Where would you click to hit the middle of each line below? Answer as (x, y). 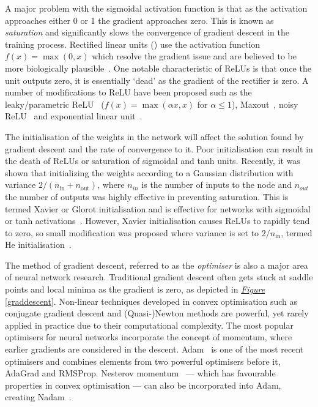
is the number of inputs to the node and (216, 185)
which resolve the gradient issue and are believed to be (194, 56)
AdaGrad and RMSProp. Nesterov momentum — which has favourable (140, 373)
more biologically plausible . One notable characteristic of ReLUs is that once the (158, 68)
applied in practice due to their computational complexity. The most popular (149, 325)
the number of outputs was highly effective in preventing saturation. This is (147, 196)
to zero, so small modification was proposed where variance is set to (132, 232)
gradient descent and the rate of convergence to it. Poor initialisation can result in (159, 148)
